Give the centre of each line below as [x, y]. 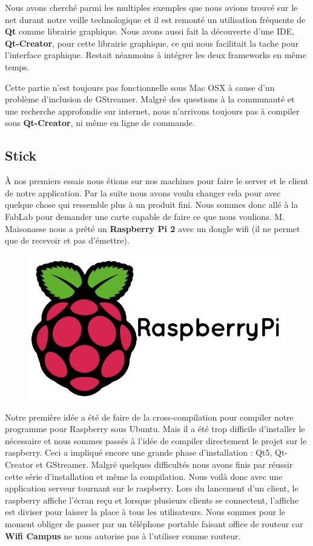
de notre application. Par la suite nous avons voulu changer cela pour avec [143, 192]
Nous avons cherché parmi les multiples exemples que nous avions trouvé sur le [151, 7]
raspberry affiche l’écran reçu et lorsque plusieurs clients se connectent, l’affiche [152, 500]
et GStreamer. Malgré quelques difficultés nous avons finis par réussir [164, 464]
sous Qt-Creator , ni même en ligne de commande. [100, 123]
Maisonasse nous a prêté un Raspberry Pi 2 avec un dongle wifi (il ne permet [153, 228]
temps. [17, 66]
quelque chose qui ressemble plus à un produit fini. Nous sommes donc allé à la [151, 205]
